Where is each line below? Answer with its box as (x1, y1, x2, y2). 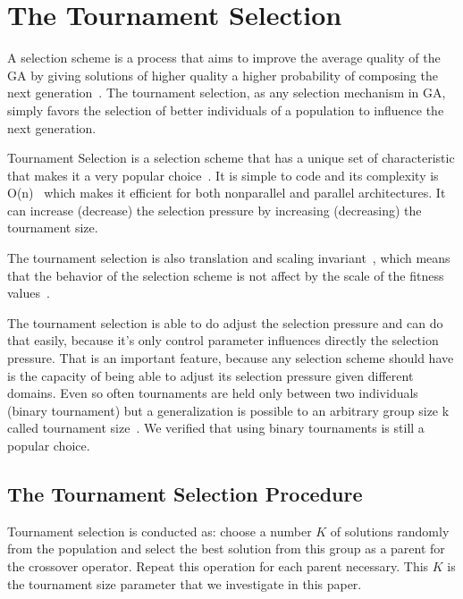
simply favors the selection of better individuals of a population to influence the (7, 100, 444, 119)
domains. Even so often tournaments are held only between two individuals (7, 384, 418, 402)
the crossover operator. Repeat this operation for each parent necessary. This (7, 556, 429, 575)
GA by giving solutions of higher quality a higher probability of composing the (7, 65, 438, 84)
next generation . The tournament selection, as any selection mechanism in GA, (7, 83, 446, 102)
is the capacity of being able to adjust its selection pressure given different (7, 366, 414, 384)
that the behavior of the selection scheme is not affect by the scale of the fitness (7, 266, 444, 284)
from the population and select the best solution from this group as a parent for (7, 539, 445, 558)
